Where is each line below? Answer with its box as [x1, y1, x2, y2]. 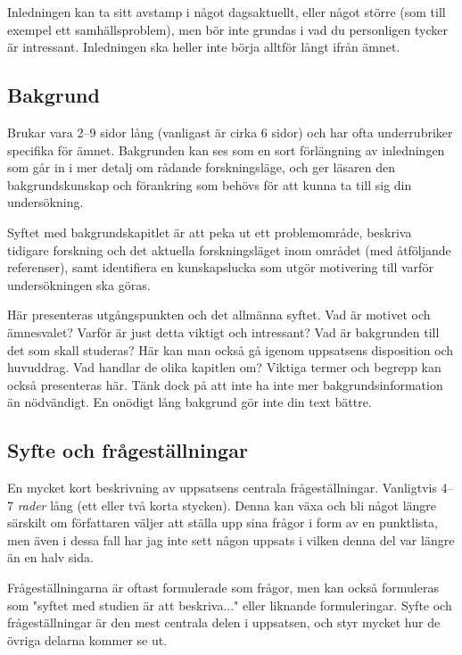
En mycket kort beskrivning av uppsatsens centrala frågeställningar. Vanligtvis [7, 478, 437, 497]
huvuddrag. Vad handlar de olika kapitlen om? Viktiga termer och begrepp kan [7, 358, 441, 377]
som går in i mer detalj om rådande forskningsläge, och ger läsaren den [7, 158, 395, 177]
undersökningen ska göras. [7, 275, 151, 294]
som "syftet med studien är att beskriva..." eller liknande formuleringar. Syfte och [7, 595, 452, 614]
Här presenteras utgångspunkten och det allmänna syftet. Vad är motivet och [7, 305, 431, 324]
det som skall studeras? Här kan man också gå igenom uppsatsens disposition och [7, 340, 454, 359]
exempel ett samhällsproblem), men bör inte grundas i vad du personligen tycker [7, 20, 449, 38]
